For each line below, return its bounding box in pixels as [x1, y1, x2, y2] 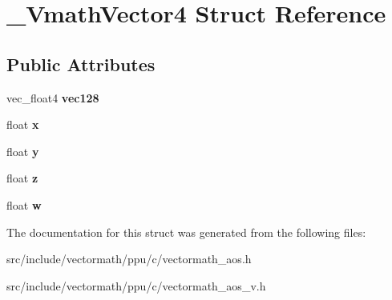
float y [6, 142, 39, 159]
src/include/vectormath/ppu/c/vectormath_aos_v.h [6, 277, 266, 294]
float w [6, 196, 42, 213]
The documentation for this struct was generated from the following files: [6, 223, 366, 240]
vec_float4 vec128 [6, 89, 99, 106]
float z [6, 170, 38, 186]
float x [6, 116, 39, 133]
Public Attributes [6, 51, 156, 76]
